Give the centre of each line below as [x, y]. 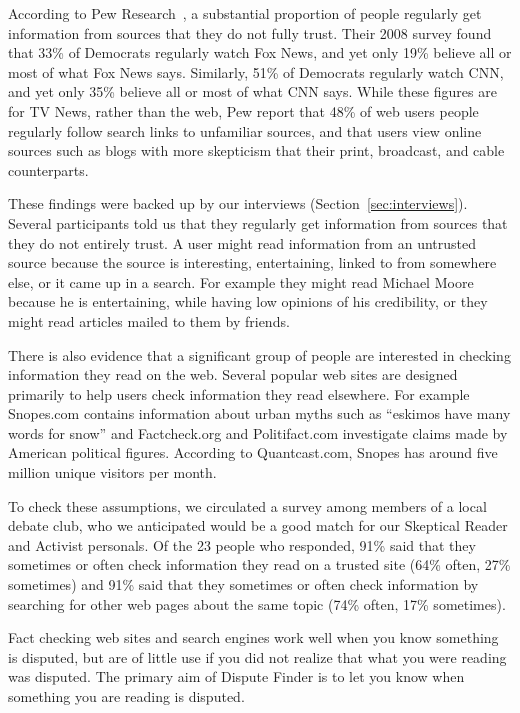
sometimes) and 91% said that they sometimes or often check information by [243, 584]
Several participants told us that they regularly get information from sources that [258, 222]
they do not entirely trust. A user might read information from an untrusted [242, 242]
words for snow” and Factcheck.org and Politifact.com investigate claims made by [258, 432]
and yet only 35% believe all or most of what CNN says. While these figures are [252, 91]
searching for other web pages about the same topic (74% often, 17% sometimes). [257, 603]
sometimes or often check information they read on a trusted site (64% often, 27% [259, 564]
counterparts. [48, 169]
